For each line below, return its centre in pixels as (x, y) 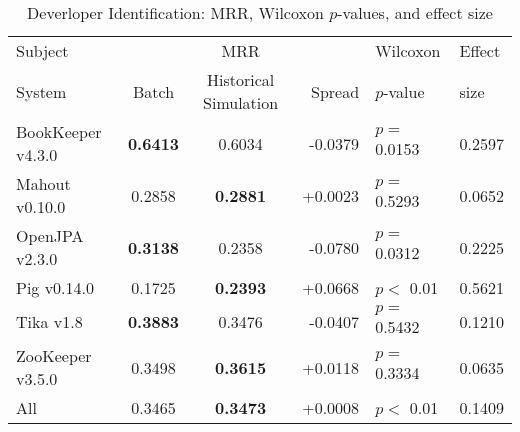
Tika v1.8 (49, 321)
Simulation (241, 102)
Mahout (43, 183)
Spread (335, 91)
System (41, 91)
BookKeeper (59, 131)
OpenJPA (50, 235)
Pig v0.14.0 (55, 287)
